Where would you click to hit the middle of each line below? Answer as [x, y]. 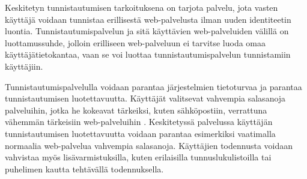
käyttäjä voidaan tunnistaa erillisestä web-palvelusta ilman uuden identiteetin [148, 19]
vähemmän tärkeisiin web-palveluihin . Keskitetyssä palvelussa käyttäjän [139, 122]
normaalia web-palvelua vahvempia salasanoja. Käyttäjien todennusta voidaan [149, 145]
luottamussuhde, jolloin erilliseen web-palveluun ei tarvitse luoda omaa [135, 42]
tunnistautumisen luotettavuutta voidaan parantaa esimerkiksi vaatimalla [140, 133]
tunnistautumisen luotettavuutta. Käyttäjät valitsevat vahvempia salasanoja [145, 98]
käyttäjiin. [24, 66]
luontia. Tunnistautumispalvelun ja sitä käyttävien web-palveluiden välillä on [147, 31]
